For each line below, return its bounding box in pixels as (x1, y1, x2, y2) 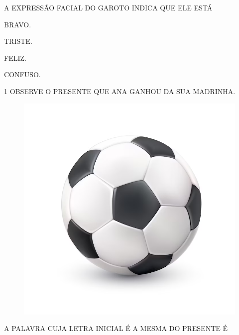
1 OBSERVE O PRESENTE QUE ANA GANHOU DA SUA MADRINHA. (4, 86, 236, 96)
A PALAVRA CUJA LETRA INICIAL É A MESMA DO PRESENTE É (4, 323, 228, 334)
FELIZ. (4, 52, 26, 63)
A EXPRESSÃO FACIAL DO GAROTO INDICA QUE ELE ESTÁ (4, 2, 213, 12)
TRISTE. (4, 36, 32, 46)
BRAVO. (4, 19, 31, 29)
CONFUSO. (4, 69, 41, 80)
